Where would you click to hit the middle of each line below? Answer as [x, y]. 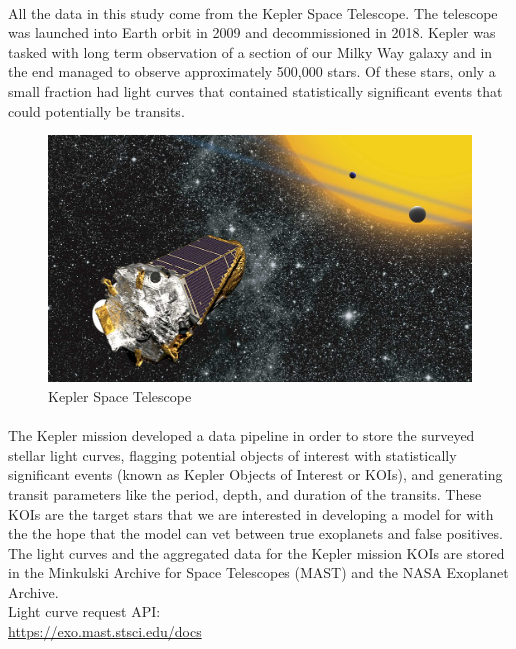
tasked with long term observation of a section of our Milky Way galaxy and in [250, 51]
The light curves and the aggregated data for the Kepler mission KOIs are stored [256, 552]
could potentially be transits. [96, 110]
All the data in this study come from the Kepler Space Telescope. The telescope [253, 12]
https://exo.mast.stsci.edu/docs [105, 631]
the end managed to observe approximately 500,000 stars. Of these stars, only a [252, 71]
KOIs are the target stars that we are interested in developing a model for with [251, 513]
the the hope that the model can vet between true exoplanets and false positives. [255, 533]
